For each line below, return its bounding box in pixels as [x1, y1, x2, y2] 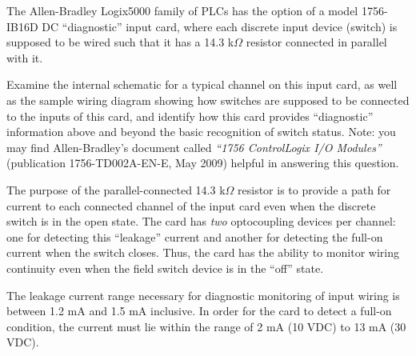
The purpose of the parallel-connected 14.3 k [6, 181, 226, 198]
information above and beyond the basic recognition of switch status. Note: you [6, 123, 396, 140]
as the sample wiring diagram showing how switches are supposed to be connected [6, 91, 410, 108]
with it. [6, 49, 43, 66]
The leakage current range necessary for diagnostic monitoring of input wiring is [6, 286, 400, 303]
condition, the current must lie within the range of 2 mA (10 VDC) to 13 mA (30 [6, 318, 406, 334]
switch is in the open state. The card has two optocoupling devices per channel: [6, 213, 396, 230]
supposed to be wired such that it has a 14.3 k [6, 34, 234, 50]
